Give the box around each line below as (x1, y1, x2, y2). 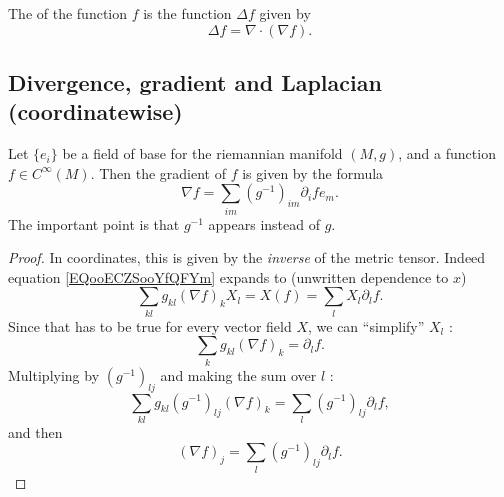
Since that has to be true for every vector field (8, 315, 292, 336)
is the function (143, 3, 232, 23)
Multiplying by (8, 364, 100, 385)
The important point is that (8, 213, 180, 234)
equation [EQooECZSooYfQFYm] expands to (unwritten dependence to (8, 266, 449, 287)
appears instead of (208, 213, 321, 234)
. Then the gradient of (90, 162, 227, 183)
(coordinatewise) (8, 96, 183, 127)
